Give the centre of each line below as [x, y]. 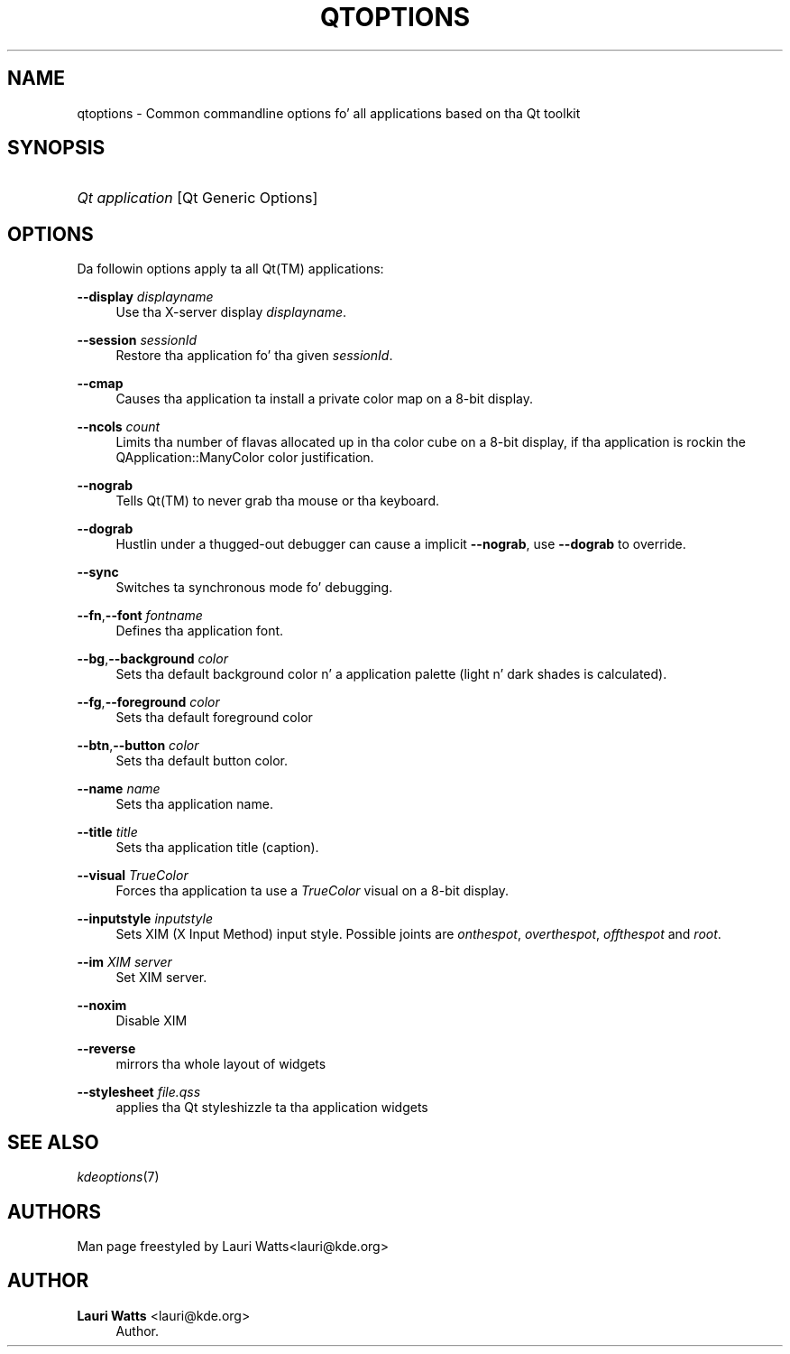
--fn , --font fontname [140, 616]
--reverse [106, 1049]
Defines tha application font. [200, 631]
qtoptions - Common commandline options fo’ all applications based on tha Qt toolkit [329, 113]
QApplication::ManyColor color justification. [245, 458]
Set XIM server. [161, 978]
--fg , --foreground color [148, 702]
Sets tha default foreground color [214, 718]
